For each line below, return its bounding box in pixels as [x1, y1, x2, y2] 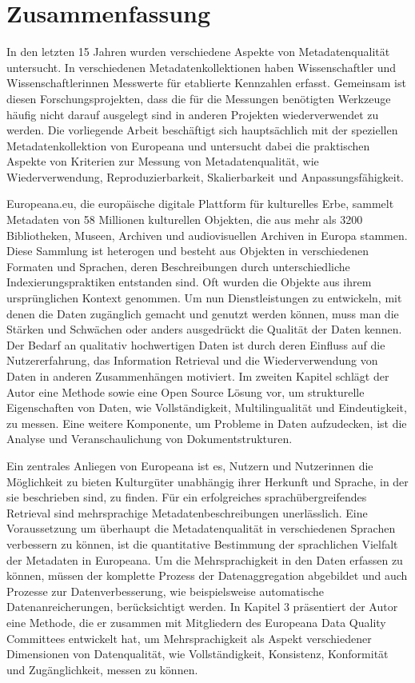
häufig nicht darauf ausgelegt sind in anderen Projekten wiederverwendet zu [6, 106, 379, 122]
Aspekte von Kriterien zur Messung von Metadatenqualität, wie [6, 153, 319, 170]
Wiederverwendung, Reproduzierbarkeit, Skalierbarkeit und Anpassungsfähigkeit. [6, 168, 405, 185]
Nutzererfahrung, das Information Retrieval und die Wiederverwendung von [6, 352, 378, 369]
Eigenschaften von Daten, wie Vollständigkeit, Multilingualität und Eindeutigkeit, [6, 399, 407, 416]
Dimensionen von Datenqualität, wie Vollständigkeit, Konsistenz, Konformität [6, 645, 389, 662]
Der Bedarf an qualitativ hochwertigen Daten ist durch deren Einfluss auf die [6, 336, 385, 353]
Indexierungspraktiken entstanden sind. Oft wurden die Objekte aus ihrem [6, 274, 372, 290]
